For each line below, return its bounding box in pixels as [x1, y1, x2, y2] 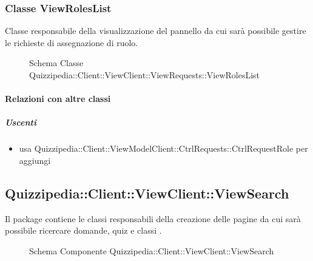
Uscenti [5, 116, 36, 129]
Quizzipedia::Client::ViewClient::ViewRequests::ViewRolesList [29, 69, 260, 81]
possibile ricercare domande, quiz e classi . [5, 224, 162, 237]
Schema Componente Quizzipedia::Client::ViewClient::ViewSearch [29, 244, 274, 257]
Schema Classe [29, 56, 84, 69]
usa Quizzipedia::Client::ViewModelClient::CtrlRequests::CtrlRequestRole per [19, 142, 308, 155]
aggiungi [19, 154, 51, 166]
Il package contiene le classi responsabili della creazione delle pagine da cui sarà [5, 212, 301, 225]
